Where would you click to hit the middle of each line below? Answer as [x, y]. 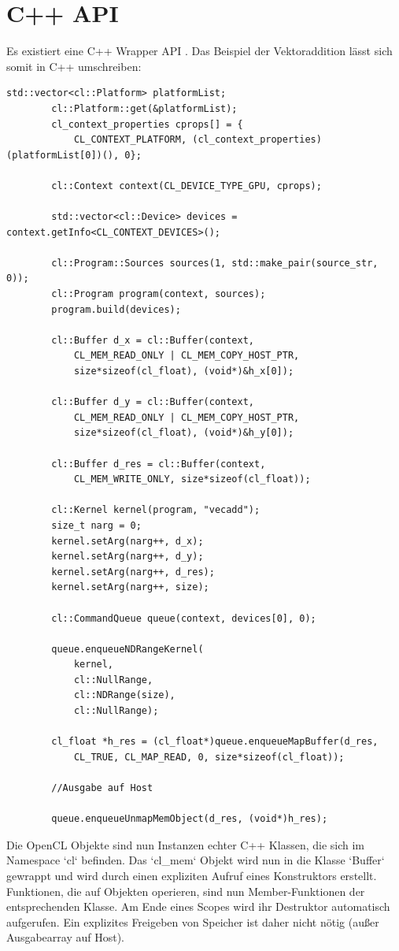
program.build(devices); [116, 309]
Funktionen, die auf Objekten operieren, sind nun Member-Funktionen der [186, 891]
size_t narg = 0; [96, 525]
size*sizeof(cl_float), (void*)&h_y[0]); [184, 433]
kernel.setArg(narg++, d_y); [127, 557]
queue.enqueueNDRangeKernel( [127, 649]
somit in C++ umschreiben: [74, 66]
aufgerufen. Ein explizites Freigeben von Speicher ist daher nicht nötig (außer [193, 921]
